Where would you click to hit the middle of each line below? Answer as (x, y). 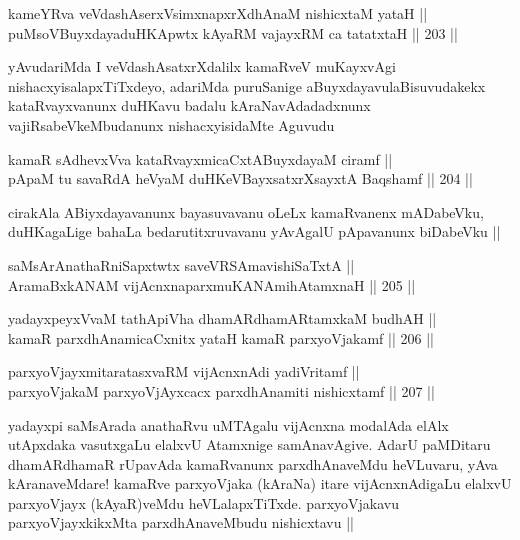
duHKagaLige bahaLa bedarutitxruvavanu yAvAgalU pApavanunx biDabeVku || (254, 231)
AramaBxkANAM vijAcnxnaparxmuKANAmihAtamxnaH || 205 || (212, 284)
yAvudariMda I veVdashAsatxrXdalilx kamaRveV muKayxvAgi (202, 66)
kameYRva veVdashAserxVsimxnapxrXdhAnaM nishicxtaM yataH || (218, 13)
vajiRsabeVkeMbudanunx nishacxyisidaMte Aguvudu (171, 124)
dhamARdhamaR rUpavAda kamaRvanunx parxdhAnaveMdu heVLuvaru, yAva (253, 463)
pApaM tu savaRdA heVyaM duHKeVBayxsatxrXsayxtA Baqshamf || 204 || (240, 178)
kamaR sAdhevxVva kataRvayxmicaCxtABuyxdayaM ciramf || (200, 158)
